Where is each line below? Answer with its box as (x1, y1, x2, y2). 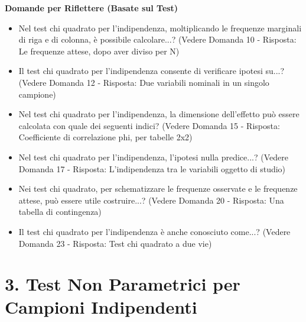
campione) (18, 88, 56, 100)
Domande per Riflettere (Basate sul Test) (5, 2, 178, 14)
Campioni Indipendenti (5, 295, 197, 319)
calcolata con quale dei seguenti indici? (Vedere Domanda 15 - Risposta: (18, 119, 280, 131)
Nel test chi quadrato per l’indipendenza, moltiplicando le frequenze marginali (18, 21, 302, 34)
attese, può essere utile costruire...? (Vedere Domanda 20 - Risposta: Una (18, 194, 284, 206)
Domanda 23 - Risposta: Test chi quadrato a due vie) (18, 237, 212, 249)
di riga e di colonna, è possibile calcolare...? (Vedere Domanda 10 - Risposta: (18, 33, 297, 46)
